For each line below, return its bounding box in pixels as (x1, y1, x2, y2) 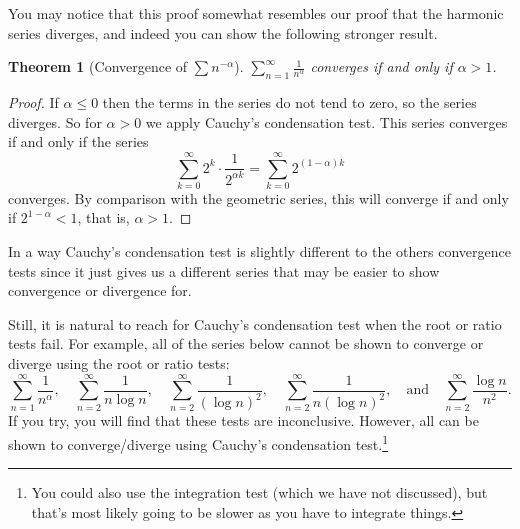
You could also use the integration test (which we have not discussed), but (31, 482, 488, 503)
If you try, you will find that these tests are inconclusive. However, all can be (8, 410, 479, 431)
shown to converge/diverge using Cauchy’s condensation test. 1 (8, 430, 389, 454)
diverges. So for (8, 111, 102, 132)
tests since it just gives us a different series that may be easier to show (8, 260, 440, 281)
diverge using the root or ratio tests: (8, 353, 230, 374)
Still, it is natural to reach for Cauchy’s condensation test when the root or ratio (8, 313, 502, 334)
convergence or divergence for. (8, 280, 192, 301)
